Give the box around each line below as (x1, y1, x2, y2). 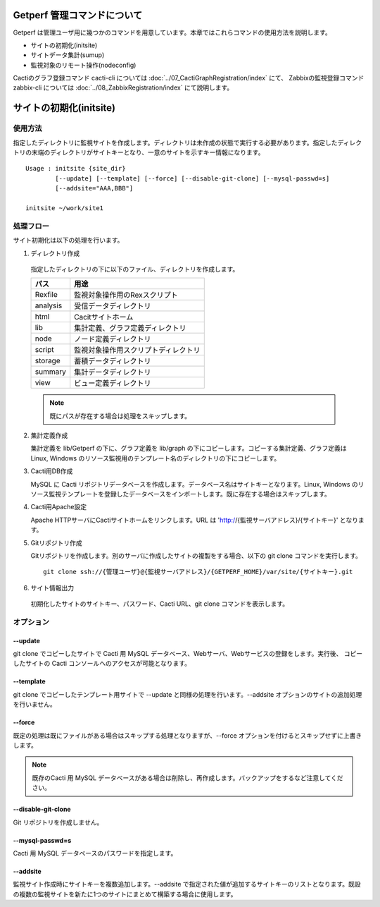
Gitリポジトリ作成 (30, 538, 82, 547)
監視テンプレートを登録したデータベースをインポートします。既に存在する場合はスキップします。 (49, 490, 331, 499)
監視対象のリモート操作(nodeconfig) (30, 61, 137, 69)
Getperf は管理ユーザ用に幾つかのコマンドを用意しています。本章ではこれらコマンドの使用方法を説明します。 (13, 28, 332, 37)
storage (34, 356, 61, 366)
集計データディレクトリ (74, 367, 151, 377)
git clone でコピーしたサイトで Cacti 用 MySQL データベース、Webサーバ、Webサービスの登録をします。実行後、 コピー (13, 650, 362, 658)
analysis (34, 300, 63, 310)
